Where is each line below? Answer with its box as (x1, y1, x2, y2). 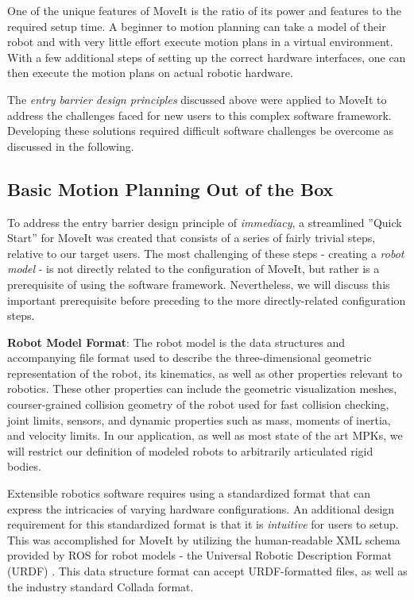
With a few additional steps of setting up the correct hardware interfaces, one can (7, 48, 406, 65)
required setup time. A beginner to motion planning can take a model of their (7, 17, 386, 34)
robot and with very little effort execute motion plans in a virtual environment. (7, 33, 393, 50)
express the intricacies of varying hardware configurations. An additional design (7, 500, 395, 517)
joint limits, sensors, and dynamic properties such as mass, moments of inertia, (7, 411, 391, 428)
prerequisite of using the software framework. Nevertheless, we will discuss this (7, 275, 390, 292)
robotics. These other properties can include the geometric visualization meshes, (7, 380, 397, 397)
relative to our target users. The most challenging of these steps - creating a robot (7, 244, 404, 261)
